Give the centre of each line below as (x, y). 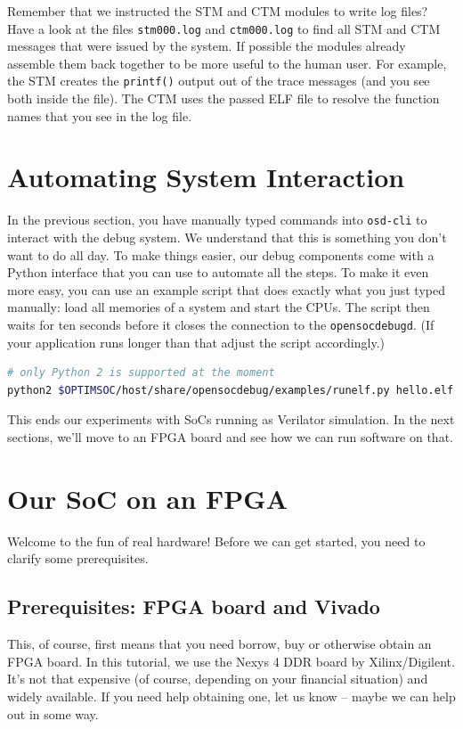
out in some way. (53, 713)
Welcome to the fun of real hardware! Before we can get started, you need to (216, 541)
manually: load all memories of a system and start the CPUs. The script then (219, 307)
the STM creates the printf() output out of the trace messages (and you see (219, 81)
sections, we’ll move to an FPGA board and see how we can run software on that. (230, 437)
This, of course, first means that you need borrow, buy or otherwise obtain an (219, 644)
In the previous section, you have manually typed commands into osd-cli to (217, 220)
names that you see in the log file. (100, 115)
